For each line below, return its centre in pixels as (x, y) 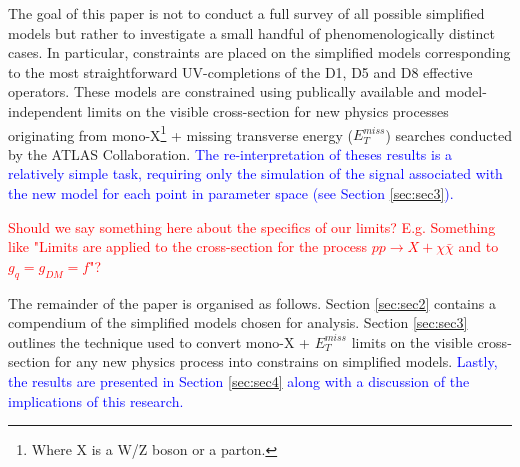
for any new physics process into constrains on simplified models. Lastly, (276, 361)
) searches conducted (448, 134)
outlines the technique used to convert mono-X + (159, 341)
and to (478, 246)
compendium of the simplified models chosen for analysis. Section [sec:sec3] (238, 322)
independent (45, 110)
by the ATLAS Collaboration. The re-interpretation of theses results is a (230, 153)
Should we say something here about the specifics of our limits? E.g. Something (252, 226)
